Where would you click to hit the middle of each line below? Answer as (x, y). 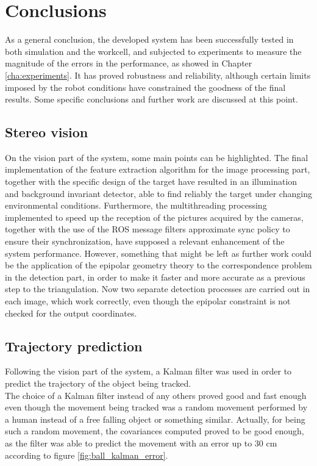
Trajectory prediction (74, 346)
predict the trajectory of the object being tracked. (98, 383)
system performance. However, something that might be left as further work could (158, 253)
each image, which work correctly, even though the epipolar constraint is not (148, 301)
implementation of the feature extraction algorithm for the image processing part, (158, 169)
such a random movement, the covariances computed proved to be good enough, (155, 431)
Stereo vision (47, 132)
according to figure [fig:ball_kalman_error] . (87, 455)
